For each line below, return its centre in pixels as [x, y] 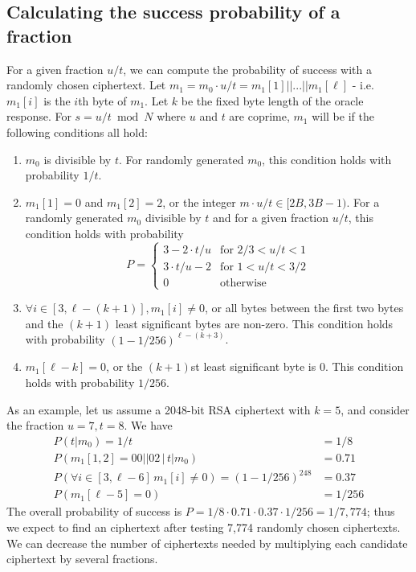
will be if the [343, 116]
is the [57, 100]
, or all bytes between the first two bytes [304, 308]
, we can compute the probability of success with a [247, 69]
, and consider [375, 409]
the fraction [35, 425]
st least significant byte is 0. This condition [297, 366]
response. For [39, 116]
